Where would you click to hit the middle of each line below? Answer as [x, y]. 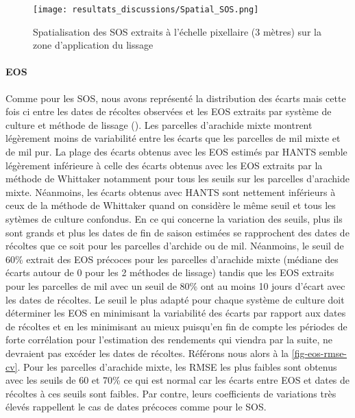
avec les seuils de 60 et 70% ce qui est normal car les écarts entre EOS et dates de [178, 380]
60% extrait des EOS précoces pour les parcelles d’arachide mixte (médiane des [172, 259]
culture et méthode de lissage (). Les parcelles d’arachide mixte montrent [159, 124]
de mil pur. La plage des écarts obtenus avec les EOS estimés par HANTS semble [176, 152]
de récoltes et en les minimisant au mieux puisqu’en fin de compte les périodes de [176, 326]
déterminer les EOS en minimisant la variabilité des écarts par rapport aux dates [176, 313]
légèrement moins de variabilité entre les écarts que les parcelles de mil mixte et [173, 138]
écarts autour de [40, 272]
